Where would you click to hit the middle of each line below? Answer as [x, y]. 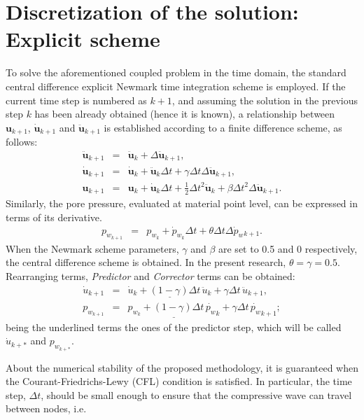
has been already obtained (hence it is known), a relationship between [185, 114]
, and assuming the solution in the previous [265, 100]
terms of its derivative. [54, 217]
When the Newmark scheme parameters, [92, 248]
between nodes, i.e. [46, 408]
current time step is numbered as [76, 100]
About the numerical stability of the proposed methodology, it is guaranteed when [182, 367]
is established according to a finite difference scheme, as [223, 127]
